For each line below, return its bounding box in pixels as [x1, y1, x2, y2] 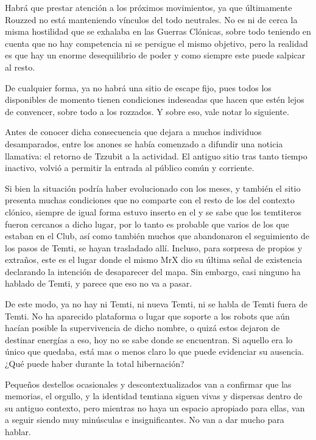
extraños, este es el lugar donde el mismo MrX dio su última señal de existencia [5, 253, 303, 266]
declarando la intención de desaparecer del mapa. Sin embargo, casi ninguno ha [5, 265, 301, 278]
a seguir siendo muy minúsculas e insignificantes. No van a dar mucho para [5, 413, 284, 426]
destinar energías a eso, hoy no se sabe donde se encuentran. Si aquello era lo [5, 333, 293, 346]
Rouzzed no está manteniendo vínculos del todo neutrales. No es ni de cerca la [5, 13, 298, 26]
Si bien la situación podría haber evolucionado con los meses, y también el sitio [5, 181, 301, 194]
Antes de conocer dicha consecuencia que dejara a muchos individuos [5, 125, 262, 138]
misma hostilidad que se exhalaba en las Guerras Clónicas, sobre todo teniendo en [5, 25, 311, 38]
